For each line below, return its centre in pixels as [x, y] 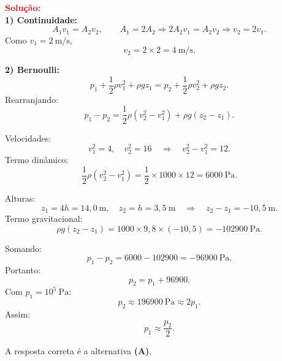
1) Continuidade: [41, 19]
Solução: [23, 7]
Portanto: [23, 270]
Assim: [17, 314]
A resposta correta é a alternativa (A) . [78, 351]
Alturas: [20, 198]
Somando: [23, 248]
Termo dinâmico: [37, 160]
